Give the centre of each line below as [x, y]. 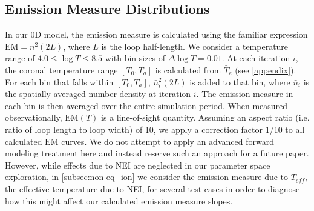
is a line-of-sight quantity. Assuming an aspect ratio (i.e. [205, 117]
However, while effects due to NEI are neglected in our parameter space [138, 165]
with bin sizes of [135, 58]
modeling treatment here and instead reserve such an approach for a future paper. [157, 153]
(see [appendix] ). [266, 69]
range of [20, 58]
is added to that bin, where [240, 82]
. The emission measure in [245, 94]
